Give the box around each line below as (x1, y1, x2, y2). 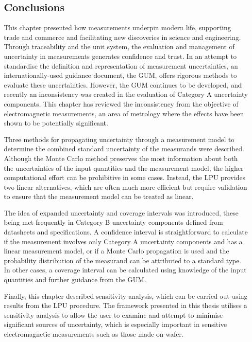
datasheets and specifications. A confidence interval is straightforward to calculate (4, 227, 248, 237)
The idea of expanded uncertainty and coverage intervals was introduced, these (4, 207, 238, 217)
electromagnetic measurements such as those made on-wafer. (4, 329, 184, 339)
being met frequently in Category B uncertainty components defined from (4, 217, 223, 227)
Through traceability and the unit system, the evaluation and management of (4, 41, 235, 52)
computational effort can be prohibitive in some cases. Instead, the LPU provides (4, 172, 246, 182)
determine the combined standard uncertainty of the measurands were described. (4, 144, 244, 154)
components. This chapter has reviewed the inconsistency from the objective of (4, 98, 238, 108)
